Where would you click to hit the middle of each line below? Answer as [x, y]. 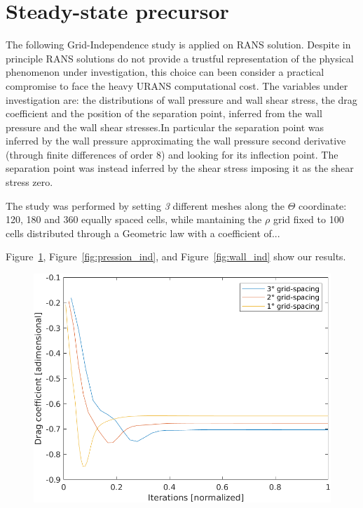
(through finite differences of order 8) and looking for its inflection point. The [172, 154]
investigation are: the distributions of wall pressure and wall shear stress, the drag [181, 99]
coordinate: [323, 205]
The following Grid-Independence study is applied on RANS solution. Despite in [178, 45]
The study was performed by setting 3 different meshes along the [145, 205]
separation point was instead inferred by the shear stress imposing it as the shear [180, 168]
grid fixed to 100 [308, 219]
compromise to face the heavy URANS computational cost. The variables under [177, 85]
